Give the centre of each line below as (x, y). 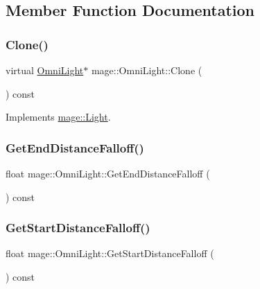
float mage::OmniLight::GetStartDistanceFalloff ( (110, 253)
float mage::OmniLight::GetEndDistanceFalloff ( (108, 173)
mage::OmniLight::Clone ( (147, 70)
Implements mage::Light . (58, 117)
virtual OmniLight (45, 70)
